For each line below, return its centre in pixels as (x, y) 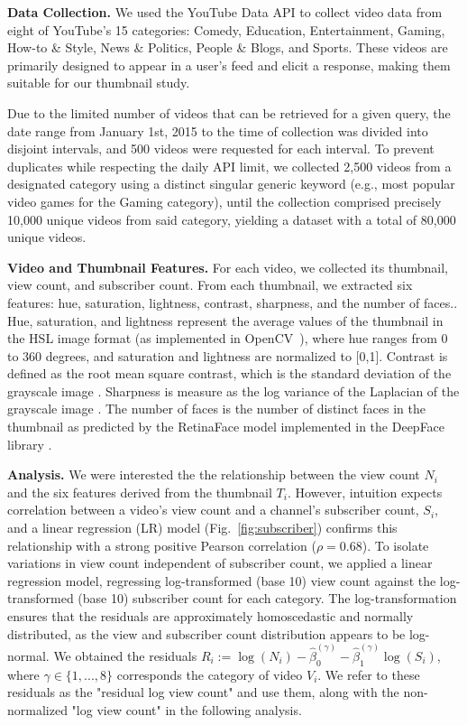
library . (30, 444)
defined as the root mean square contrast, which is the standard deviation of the (229, 373)
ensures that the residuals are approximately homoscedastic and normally (211, 616)
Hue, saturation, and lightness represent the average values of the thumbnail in (225, 320)
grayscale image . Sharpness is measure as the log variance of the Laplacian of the (233, 390)
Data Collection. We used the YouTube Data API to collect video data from (225, 12)
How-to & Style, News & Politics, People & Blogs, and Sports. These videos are (228, 47)
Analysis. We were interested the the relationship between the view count (214, 474)
